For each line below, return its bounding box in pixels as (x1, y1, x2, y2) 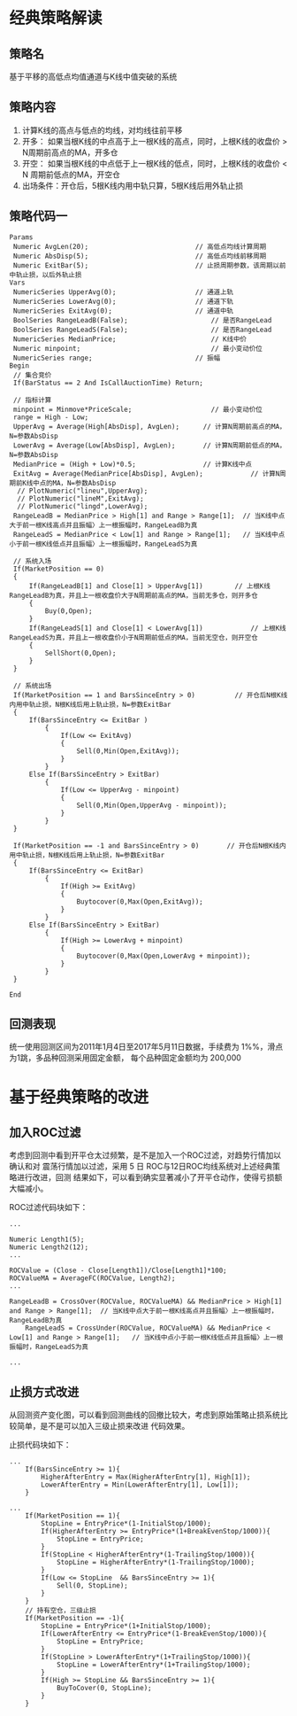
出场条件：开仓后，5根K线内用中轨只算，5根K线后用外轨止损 (21, 180, 244, 190)
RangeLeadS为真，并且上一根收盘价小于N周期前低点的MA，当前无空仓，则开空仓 (9, 633, 258, 642)
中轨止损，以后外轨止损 (9, 270, 82, 279)
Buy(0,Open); (44, 606, 93, 616)
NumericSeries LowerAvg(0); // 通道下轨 (12, 297, 234, 306)
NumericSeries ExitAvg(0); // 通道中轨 (12, 307, 234, 315)
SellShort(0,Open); (44, 648, 117, 657)
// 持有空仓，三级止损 (25, 1606, 97, 1615)
